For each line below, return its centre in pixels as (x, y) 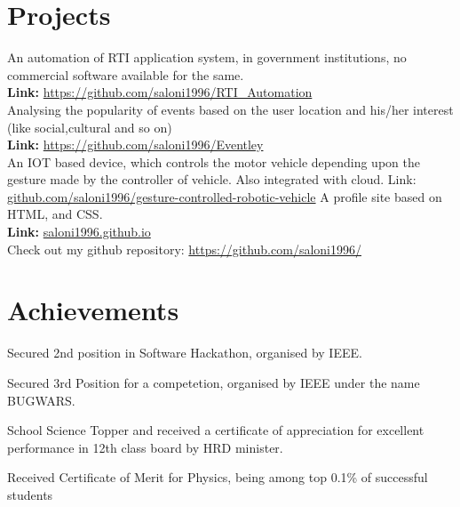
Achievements (93, 310)
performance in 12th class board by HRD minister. (145, 447)
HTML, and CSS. (55, 214)
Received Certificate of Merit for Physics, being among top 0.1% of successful (218, 477)
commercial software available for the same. (126, 74)
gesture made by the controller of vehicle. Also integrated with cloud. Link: (212, 179)
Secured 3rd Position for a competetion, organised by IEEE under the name (214, 382)
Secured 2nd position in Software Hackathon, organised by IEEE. (185, 353)
